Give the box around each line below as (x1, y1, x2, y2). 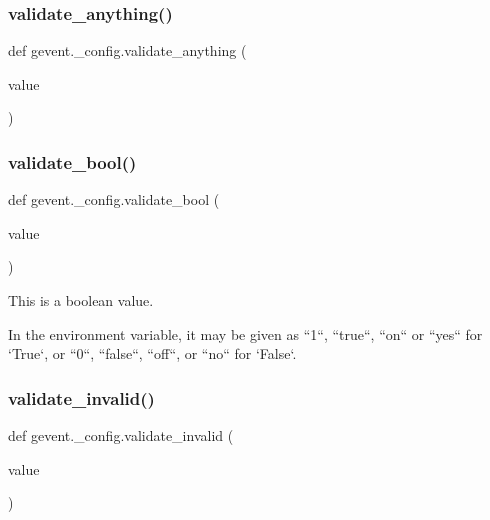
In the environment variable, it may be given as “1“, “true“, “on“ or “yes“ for (8, 323, 483, 344)
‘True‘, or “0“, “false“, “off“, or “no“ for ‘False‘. (8, 343, 297, 364)
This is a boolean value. (8, 290, 154, 310)
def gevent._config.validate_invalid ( (8, 425, 234, 445)
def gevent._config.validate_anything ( (8, 40, 247, 61)
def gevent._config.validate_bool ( (8, 189, 220, 210)
